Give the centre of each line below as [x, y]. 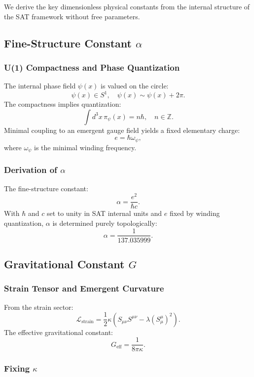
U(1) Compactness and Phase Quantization [92, 67]
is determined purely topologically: [105, 223]
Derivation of [31, 170]
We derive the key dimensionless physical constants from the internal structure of [127, 6]
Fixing [17, 368]
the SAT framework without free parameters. [72, 16]
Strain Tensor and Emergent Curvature [84, 288]
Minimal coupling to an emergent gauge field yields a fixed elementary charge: [122, 130]
